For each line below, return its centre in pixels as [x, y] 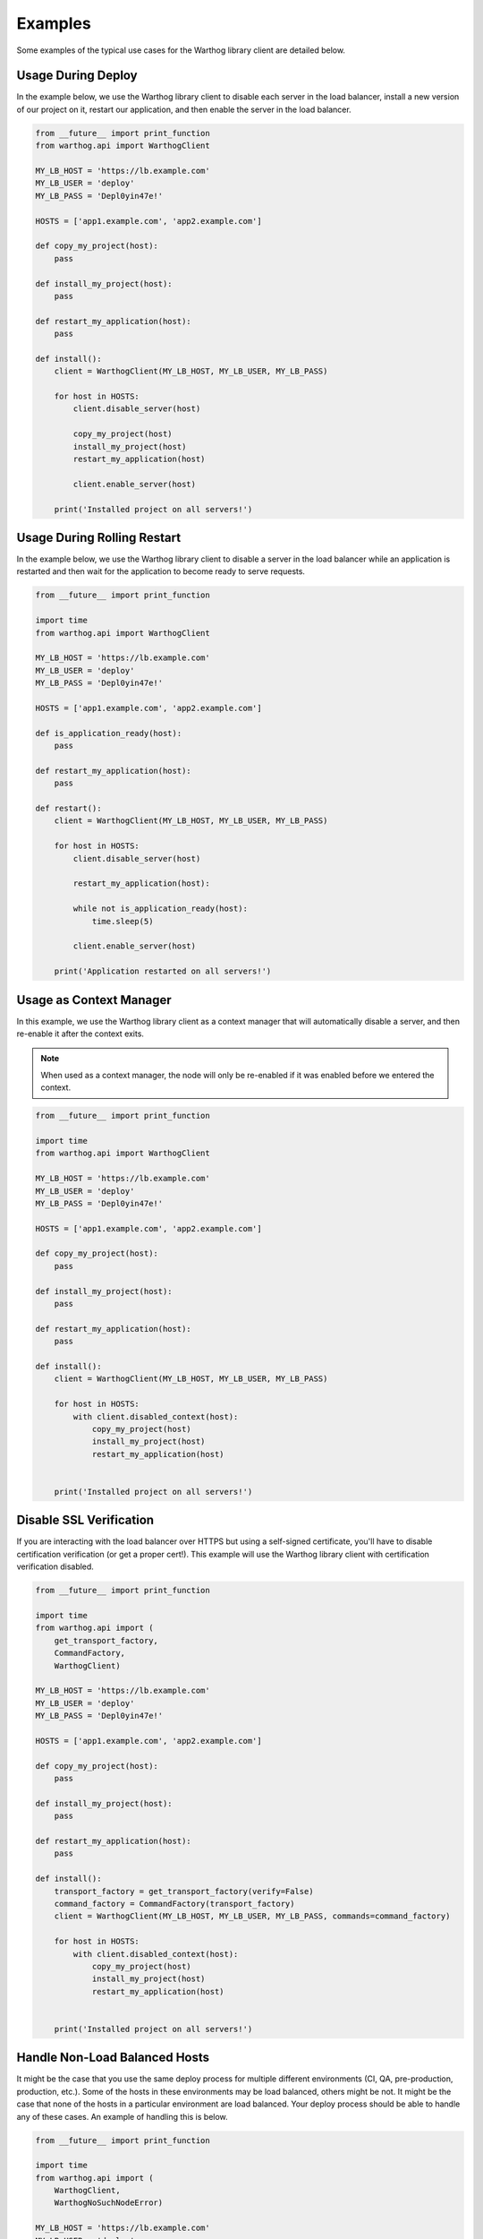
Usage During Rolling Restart [99, 537]
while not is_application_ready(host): [160, 909]
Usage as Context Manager [94, 1000]
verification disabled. [55, 1566]
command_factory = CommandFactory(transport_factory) [174, 1904]
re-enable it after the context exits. [80, 1034]
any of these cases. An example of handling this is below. [122, 2116]
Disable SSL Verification [85, 1520]
